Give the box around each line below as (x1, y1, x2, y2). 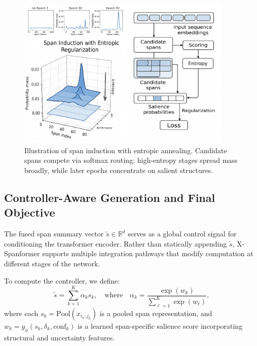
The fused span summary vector (4, 228, 104, 239)
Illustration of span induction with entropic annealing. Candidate (24, 145, 227, 155)
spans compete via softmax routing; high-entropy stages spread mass (24, 155, 238, 165)
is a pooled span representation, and (99, 307, 212, 318)
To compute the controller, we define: (4, 275, 120, 286)
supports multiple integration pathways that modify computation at (42, 248, 253, 259)
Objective (4, 204, 55, 220)
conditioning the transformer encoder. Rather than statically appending (4, 238, 227, 249)
